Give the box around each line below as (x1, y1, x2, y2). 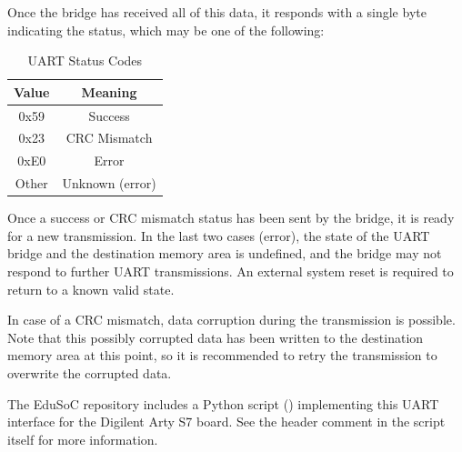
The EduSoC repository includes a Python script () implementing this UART (7, 394, 439, 413)
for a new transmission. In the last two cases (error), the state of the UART (7, 226, 430, 245)
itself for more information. (7, 429, 158, 448)
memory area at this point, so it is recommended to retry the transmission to (7, 346, 437, 365)
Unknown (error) (62, 174, 156, 193)
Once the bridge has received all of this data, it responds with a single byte (7, 3, 427, 21)
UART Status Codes (27, 51, 143, 70)
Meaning (81, 82, 137, 101)
